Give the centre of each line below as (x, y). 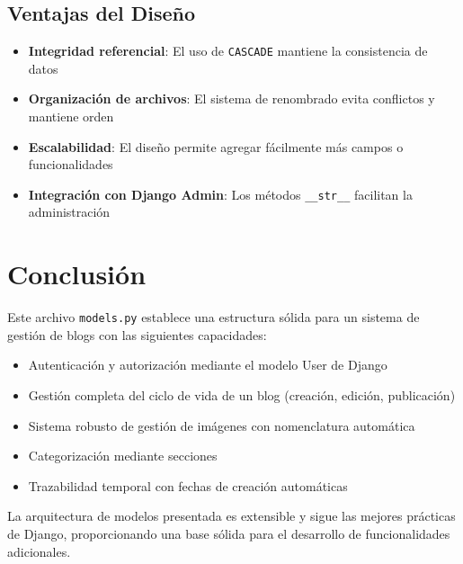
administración (69, 212)
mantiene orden (71, 116)
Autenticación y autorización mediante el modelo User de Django (208, 365)
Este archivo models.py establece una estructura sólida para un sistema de (214, 317)
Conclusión (77, 274)
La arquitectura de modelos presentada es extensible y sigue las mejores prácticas (231, 516)
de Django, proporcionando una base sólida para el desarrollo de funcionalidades (229, 534)
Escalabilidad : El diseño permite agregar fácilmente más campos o (216, 146)
